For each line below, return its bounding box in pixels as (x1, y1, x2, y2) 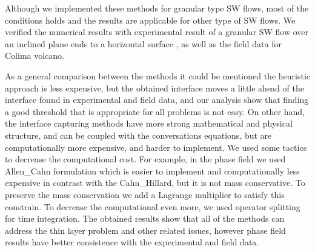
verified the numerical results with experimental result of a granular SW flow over (5, 25, 309, 38)
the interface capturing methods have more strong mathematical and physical (5, 117, 293, 130)
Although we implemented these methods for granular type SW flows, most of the (5, 2, 309, 14)
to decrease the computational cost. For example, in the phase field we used (5, 153, 286, 165)
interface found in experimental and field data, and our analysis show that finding (5, 93, 309, 106)
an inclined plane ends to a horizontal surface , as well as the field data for (5, 37, 282, 50)
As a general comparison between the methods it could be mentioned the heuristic (5, 69, 310, 82)
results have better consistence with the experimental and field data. (5, 236, 259, 248)
